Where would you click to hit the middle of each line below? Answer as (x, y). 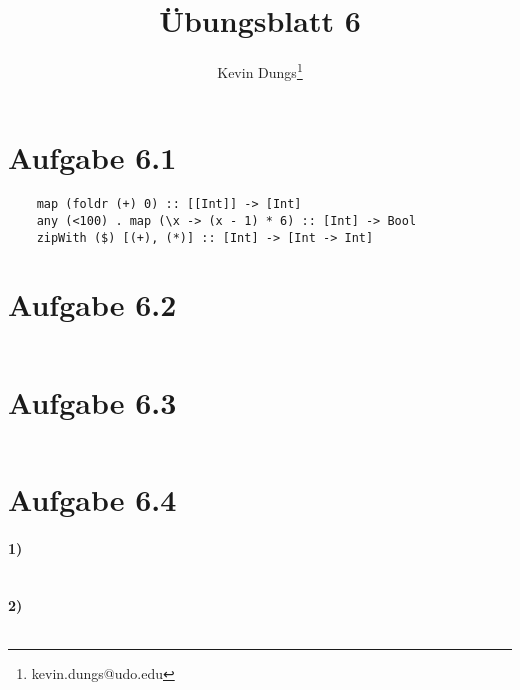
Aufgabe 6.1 (92, 157)
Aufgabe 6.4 (92, 498)
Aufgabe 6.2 (92, 304)
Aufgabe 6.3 (92, 401)
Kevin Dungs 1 (260, 70)
